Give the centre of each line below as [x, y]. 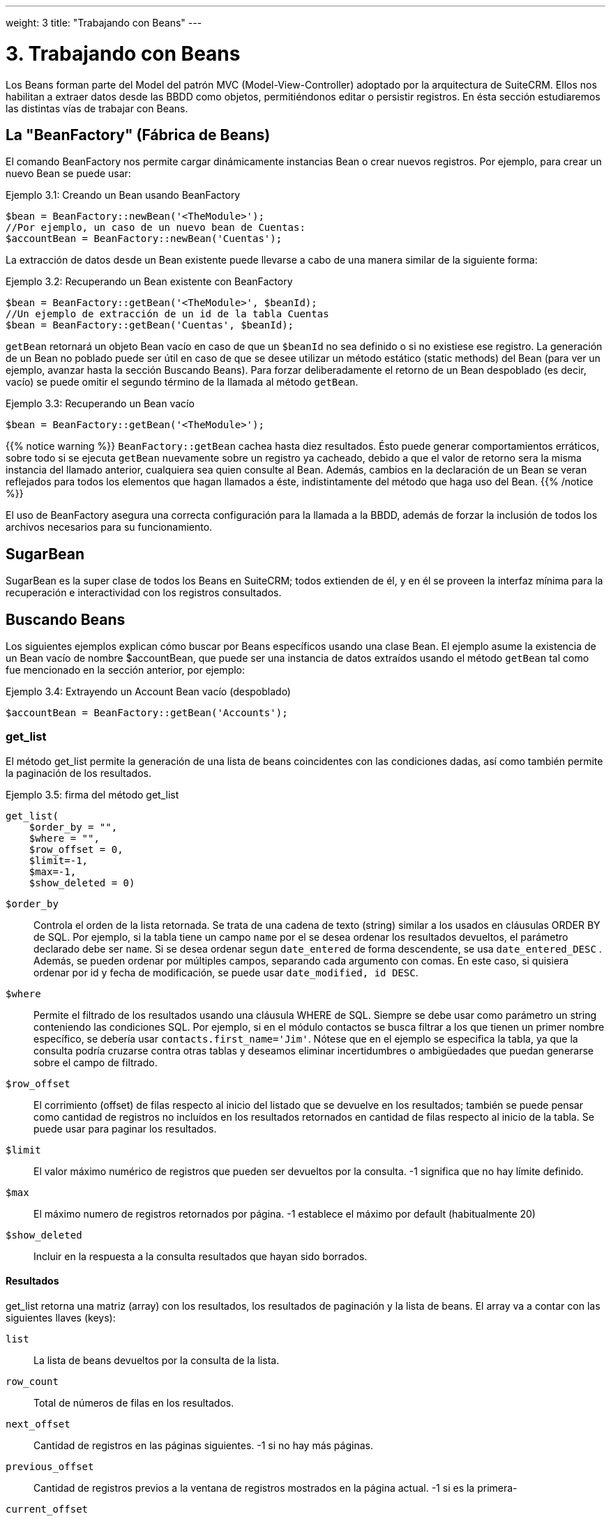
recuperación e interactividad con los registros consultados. [144, 593]
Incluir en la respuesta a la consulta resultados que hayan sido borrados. [201, 1256]
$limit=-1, [59, 860]
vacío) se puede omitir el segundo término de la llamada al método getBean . [182, 382]
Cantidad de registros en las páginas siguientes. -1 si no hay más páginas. [203, 1445]
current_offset [47, 1509]
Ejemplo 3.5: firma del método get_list [92, 794]
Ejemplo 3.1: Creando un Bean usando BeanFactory [123, 195]
